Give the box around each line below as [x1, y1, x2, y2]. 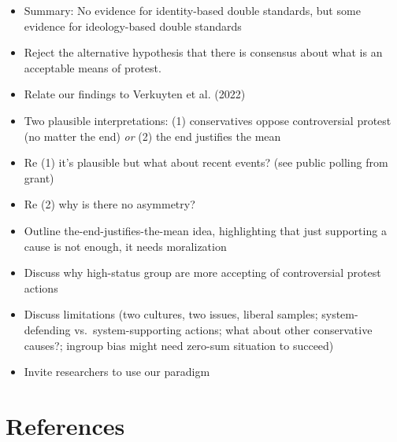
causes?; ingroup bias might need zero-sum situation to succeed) [24, 337, 334, 353]
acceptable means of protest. [24, 59, 161, 76]
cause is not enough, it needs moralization [24, 238, 227, 254]
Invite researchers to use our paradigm [24, 363, 210, 380]
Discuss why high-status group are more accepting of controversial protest [24, 264, 381, 281]
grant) [24, 169, 54, 186]
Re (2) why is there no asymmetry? [24, 196, 195, 212]
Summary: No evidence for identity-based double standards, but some [24, 2, 361, 18]
